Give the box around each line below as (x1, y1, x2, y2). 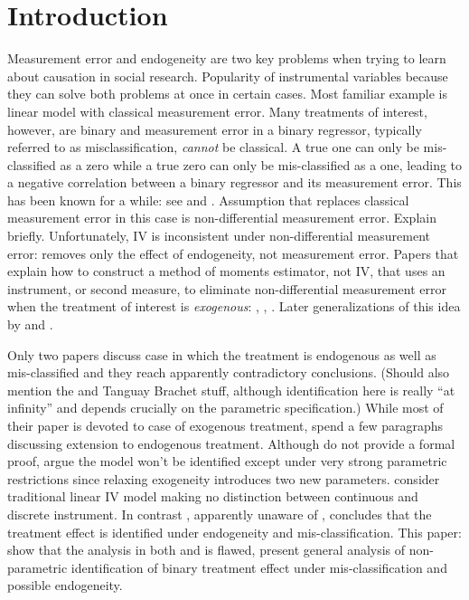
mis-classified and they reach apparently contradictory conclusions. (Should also (7, 363, 450, 382)
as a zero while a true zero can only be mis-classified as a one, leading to (60, 155, 463, 174)
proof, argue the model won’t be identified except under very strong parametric (7, 452, 447, 471)
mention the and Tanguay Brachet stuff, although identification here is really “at (7, 380, 455, 399)
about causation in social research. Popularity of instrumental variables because (7, 66, 448, 85)
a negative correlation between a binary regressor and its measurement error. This (7, 173, 462, 192)
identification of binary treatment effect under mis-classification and (70, 557, 447, 576)
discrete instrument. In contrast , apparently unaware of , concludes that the (7, 504, 432, 523)
